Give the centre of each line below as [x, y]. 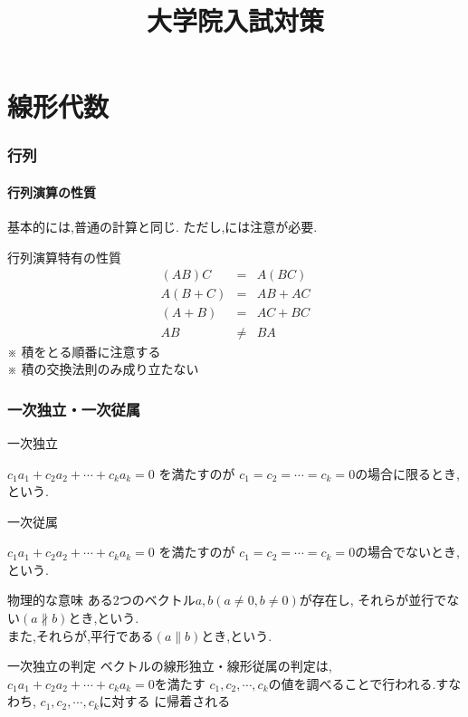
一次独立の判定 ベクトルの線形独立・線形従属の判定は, [170, 666]
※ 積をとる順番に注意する [84, 351]
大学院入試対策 [235, 20]
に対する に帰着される [165, 701]
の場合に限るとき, [408, 473]
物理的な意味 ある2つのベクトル [101, 600]
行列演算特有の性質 [64, 257]
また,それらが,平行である [81, 635]
